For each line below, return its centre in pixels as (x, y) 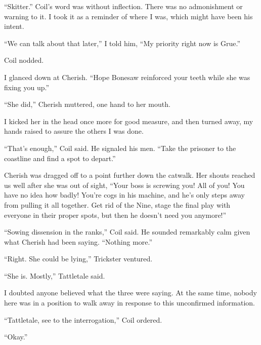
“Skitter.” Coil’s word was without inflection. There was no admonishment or (123, 6)
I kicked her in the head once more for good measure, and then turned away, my (129, 121)
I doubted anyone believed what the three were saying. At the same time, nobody (130, 293)
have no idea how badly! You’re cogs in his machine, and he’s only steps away (125, 195)
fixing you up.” (27, 87)
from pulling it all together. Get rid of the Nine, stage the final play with (117, 204)
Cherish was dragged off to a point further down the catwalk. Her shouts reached (130, 175)
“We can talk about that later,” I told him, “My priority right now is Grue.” (122, 43)
